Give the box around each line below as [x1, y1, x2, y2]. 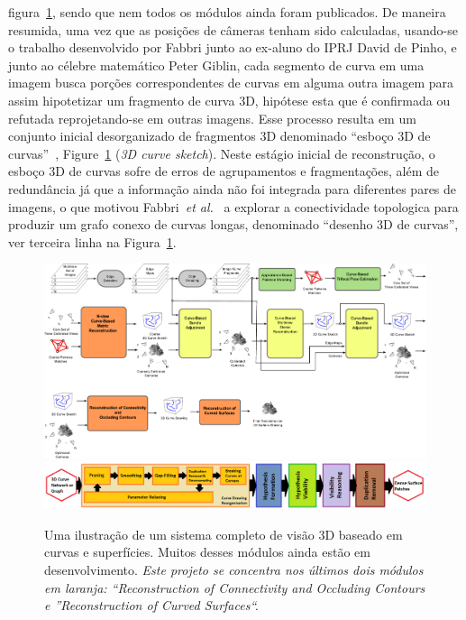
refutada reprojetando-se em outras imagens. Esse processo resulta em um [8, 108, 416, 127]
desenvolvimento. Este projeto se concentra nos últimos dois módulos [44, 560, 424, 578]
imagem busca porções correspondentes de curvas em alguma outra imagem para [8, 73, 454, 92]
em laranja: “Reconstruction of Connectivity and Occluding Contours [44, 578, 425, 597]
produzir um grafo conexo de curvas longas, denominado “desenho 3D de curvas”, [8, 215, 459, 234]
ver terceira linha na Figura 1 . [8, 232, 177, 251]
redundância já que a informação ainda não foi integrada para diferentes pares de [8, 179, 457, 198]
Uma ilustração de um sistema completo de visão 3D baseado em [44, 524, 403, 543]
